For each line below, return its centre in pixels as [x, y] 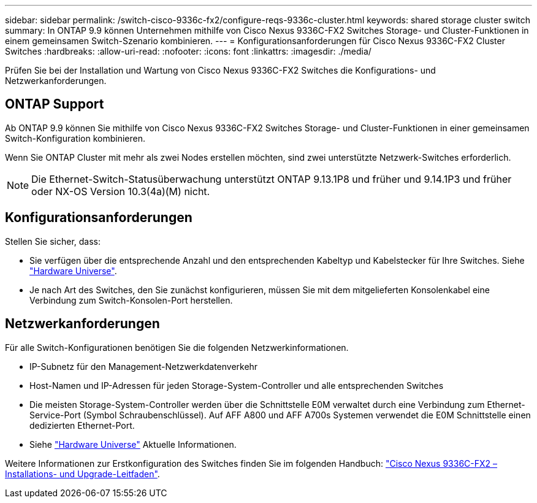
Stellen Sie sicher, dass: [53, 241]
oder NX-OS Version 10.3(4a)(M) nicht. [121, 191]
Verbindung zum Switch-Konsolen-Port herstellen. [131, 300]
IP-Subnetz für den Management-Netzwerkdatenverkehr [144, 366]
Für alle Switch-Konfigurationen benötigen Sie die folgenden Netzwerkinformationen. [177, 347]
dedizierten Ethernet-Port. [82, 425]
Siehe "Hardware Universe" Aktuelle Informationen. [133, 444]
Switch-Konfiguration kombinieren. [75, 138]
